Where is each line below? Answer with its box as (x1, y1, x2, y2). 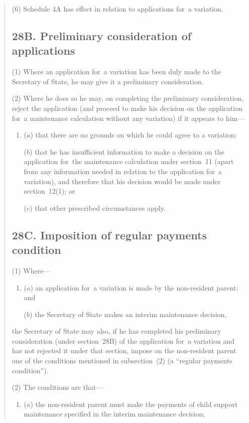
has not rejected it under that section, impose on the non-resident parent (12, 345, 236, 356)
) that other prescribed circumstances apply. (30, 202, 166, 213)
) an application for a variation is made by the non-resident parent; (30, 282, 238, 293)
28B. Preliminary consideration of (12, 28, 192, 43)
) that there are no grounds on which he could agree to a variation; (30, 129, 237, 140)
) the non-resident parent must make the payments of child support (30, 398, 238, 409)
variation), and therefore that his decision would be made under (24, 176, 221, 186)
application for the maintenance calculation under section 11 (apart (24, 156, 234, 167)
